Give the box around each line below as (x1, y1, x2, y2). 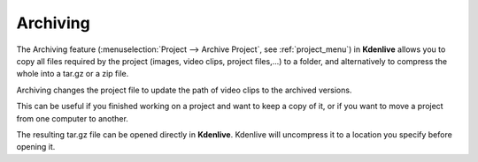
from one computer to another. (16, 113, 128, 123)
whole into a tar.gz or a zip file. (16, 69, 129, 79)
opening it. (16, 142, 56, 152)
